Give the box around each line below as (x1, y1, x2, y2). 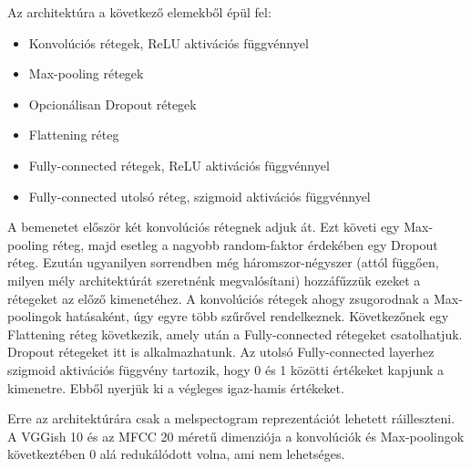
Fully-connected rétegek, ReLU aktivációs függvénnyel (28, 155, 330, 174)
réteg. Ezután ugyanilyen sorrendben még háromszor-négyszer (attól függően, (7, 253, 439, 272)
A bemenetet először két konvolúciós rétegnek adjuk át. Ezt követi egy (7, 217, 400, 236)
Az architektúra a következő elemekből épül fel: (7, 3, 271, 21)
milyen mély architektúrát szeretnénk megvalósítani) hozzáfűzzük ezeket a (7, 270, 421, 289)
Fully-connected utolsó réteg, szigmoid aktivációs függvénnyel (28, 186, 371, 205)
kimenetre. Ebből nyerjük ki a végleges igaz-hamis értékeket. (7, 378, 344, 397)
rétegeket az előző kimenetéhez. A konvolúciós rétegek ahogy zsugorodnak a (7, 288, 430, 307)
